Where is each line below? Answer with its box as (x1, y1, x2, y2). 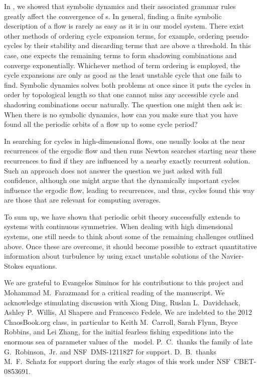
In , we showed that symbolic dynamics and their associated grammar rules (4, 1, 236, 11)
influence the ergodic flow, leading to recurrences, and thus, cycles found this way (4, 184, 255, 195)
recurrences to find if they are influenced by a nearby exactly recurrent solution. (4, 155, 250, 165)
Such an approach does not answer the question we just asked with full (4, 165, 222, 175)
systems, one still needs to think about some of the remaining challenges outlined (4, 231, 254, 242)
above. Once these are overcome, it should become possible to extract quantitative (4, 241, 257, 251)
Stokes (4, 260, 24, 271)
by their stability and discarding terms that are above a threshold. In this (24, 40, 251, 51)
